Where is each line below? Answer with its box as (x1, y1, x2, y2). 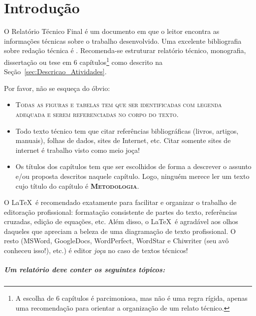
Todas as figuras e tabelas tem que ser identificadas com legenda (15, 99, 222, 110)
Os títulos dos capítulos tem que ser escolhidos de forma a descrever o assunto (15, 161, 252, 172)
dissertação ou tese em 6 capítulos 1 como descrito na (4, 55, 163, 67)
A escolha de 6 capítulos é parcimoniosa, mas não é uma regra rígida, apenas (15, 293, 248, 303)
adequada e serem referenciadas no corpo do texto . (15, 109, 179, 119)
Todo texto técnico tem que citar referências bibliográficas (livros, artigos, (15, 125, 239, 136)
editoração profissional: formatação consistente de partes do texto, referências (4, 206, 237, 217)
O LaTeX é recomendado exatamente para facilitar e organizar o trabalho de (4, 197, 237, 207)
